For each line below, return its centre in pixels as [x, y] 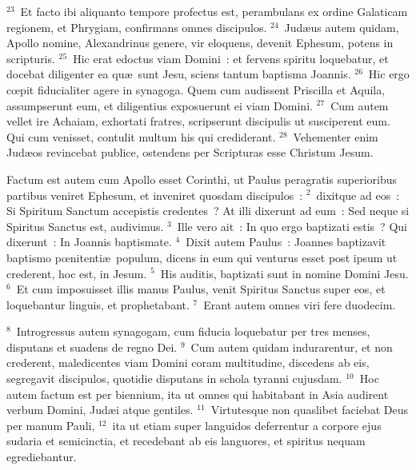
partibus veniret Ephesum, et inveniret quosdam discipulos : [155, 195]
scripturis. [31, 58]
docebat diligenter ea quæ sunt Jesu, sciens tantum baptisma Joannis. [179, 74]
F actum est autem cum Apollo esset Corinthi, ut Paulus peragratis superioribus [202, 179]
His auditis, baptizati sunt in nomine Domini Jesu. [284, 273]
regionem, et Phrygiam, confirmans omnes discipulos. [137, 27]
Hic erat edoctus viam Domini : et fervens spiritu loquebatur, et [231, 58]
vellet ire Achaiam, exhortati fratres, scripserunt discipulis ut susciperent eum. [198, 121]
